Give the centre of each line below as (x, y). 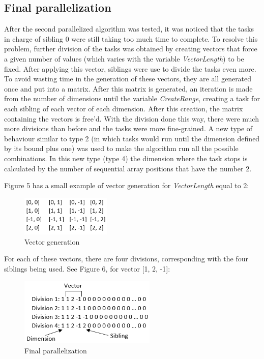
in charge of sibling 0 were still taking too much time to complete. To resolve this (131, 38)
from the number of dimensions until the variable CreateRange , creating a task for (132, 98)
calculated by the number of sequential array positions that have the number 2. (128, 168)
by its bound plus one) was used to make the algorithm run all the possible (121, 148)
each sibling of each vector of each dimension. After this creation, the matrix (124, 108)
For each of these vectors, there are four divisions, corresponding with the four (126, 259)
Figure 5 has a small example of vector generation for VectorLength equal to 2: (127, 185)
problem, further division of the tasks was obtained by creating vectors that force (131, 49)
